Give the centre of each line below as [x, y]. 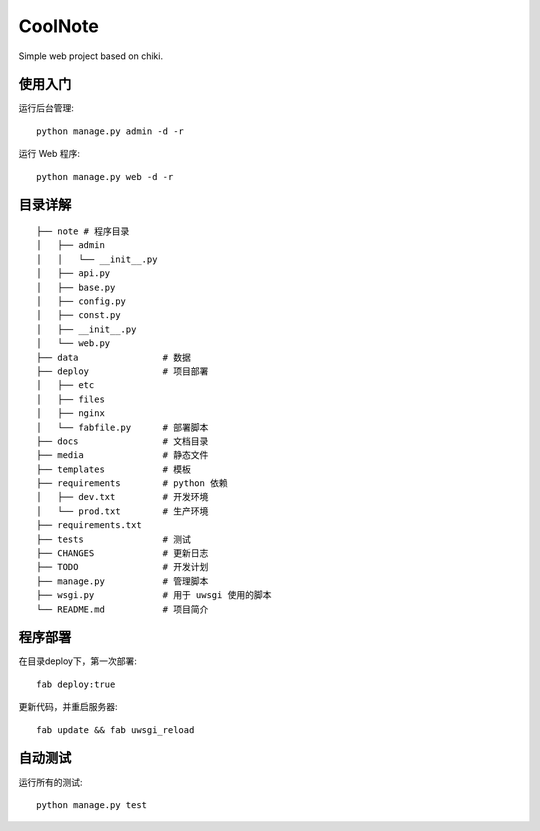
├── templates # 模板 [114, 469]
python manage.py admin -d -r [110, 131]
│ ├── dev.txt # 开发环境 [122, 497]
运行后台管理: [46, 108]
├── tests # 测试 [114, 539]
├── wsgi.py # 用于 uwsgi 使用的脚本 [154, 595]
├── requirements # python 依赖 [132, 483]
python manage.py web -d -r [105, 176]
